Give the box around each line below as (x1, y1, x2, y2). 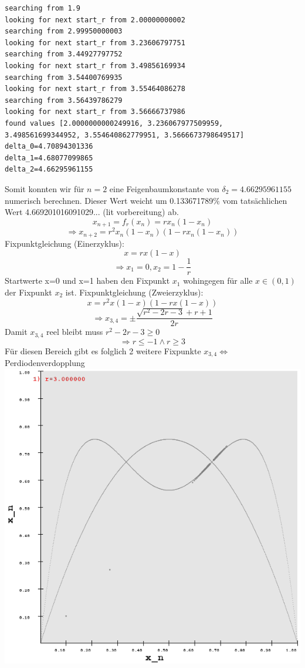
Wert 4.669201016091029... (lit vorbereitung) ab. (5, 206, 179, 218)
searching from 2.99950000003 (5, 27, 123, 36)
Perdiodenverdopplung (5, 357, 85, 369)
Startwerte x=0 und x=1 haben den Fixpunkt (5, 274, 170, 287)
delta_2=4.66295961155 (5, 165, 93, 174)
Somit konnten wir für (5, 182, 84, 194)
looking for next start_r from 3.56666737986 (5, 108, 185, 116)
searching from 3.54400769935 (5, 73, 123, 82)
